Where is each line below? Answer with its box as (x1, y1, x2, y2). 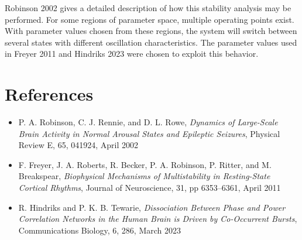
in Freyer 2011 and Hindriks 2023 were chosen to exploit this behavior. (5, 47, 259, 60)
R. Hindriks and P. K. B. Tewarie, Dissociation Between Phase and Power (18, 201, 286, 213)
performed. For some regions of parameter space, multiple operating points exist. (5, 13, 294, 25)
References (5, 82, 94, 106)
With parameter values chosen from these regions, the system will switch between (5, 25, 297, 37)
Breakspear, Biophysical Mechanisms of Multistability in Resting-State (18, 170, 270, 182)
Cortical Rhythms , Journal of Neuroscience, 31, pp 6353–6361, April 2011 (18, 181, 281, 194)
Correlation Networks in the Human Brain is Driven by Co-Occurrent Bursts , (18, 212, 297, 225)
